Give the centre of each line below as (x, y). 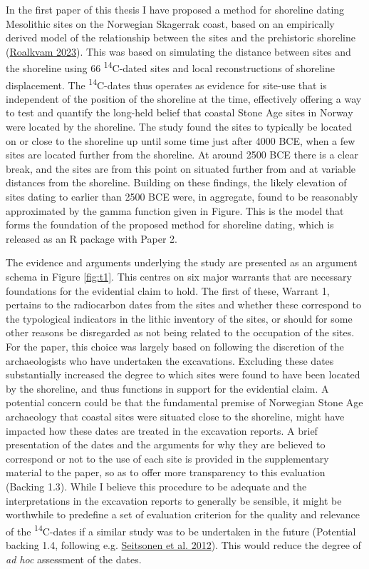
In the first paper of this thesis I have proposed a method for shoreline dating (175, 9)
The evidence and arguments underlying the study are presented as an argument (182, 262)
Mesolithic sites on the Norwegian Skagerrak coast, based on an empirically (170, 23)
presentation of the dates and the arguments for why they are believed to (166, 444)
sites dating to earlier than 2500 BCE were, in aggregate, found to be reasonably (182, 197)
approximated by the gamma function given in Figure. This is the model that (175, 210)
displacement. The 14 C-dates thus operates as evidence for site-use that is (166, 84)
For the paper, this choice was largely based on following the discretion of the (175, 346)
